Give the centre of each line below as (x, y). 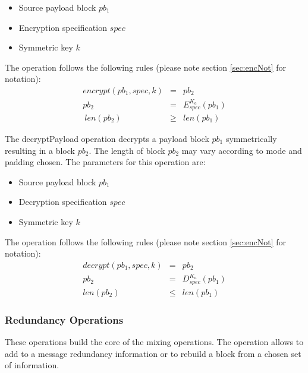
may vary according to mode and (242, 150)
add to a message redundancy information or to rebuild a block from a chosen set (153, 353)
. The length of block (127, 150)
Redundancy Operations (64, 319)
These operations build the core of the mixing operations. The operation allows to (154, 342)
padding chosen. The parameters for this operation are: (105, 162)
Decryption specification (63, 202)
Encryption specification (63, 27)
